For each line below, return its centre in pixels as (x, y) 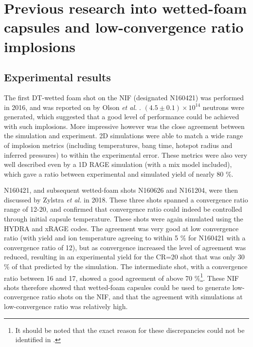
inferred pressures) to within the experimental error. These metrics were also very (126, 155)
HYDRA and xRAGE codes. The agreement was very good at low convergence (121, 228)
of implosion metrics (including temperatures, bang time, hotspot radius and (118, 145)
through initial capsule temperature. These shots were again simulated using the (124, 219)
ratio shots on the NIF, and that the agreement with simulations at (142, 297)
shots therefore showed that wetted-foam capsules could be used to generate (117, 287)
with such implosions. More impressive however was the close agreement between (124, 126)
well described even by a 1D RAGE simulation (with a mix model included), (118, 164)
